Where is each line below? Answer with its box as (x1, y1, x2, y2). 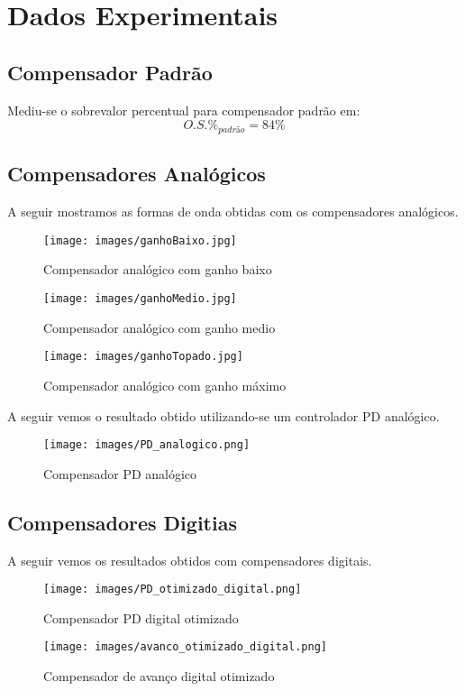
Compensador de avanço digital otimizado (43, 667, 275, 686)
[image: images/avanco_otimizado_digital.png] (43, 640, 327, 654)
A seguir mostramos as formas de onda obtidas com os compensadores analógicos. (7, 202, 459, 221)
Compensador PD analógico (43, 464, 197, 483)
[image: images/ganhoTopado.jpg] (43, 350, 243, 364)
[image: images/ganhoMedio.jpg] (43, 292, 237, 306)
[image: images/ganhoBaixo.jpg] (43, 234, 237, 247)
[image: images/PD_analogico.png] (43, 438, 251, 452)
